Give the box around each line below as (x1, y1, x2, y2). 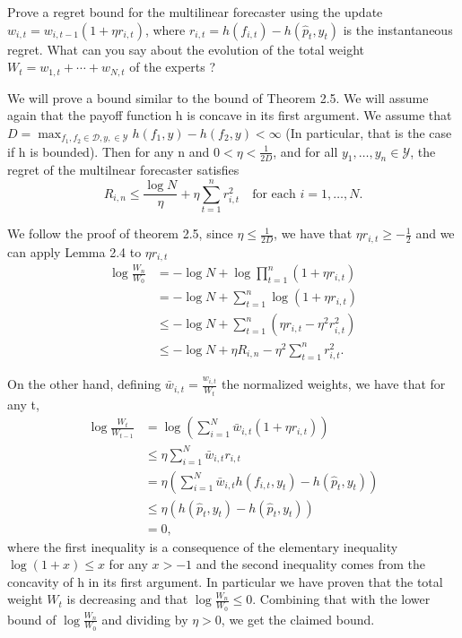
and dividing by (101, 609, 188, 628)
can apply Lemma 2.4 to (7, 242, 142, 261)
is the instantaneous (343, 20, 453, 39)
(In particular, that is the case (285, 123, 452, 142)
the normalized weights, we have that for (221, 375, 446, 393)
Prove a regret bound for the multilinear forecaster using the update (7, 3, 383, 21)
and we (415, 224, 455, 243)
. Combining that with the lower (252, 590, 431, 608)
